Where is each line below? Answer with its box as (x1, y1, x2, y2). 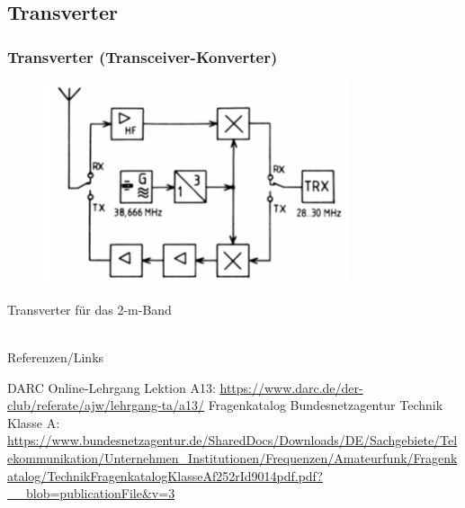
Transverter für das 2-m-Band (7, 299, 172, 318)
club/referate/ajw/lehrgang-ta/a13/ (7, 396, 205, 414)
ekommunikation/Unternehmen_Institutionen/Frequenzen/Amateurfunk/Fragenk (7, 448, 458, 467)
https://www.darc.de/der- (219, 378, 363, 397)
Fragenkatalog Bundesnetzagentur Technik (208, 396, 443, 414)
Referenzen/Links (7, 347, 104, 366)
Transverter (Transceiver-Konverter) (7, 45, 278, 67)
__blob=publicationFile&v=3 (7, 484, 175, 503)
